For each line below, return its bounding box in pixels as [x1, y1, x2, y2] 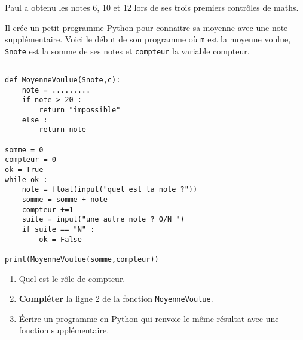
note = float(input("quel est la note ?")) [22, 185, 198, 194]
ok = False [39, 235, 82, 244]
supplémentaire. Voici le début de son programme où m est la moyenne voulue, [5, 33, 291, 45]
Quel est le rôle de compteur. [19, 272, 126, 284]
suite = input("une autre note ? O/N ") [22, 215, 185, 224]
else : [22, 115, 48, 124]
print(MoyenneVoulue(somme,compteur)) [5, 255, 159, 264]
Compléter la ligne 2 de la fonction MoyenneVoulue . [19, 292, 213, 305]
